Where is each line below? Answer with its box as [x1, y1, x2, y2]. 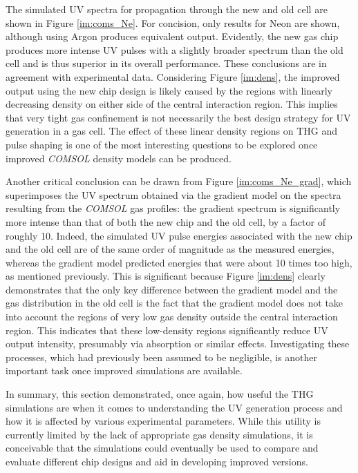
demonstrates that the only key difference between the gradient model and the [6, 282, 338, 296]
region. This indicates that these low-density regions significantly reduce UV [6, 322, 328, 337]
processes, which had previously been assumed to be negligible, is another [6, 349, 317, 364]
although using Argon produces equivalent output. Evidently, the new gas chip [6, 29, 339, 44]
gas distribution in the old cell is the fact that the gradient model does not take [6, 296, 343, 310]
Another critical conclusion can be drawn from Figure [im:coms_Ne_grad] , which [6, 174, 352, 189]
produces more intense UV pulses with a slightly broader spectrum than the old [6, 42, 343, 57]
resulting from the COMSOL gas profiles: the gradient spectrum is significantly [6, 201, 341, 215]
